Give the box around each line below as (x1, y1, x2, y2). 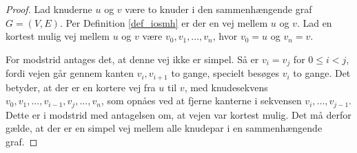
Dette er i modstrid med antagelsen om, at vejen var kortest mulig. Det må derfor (6, 107, 351, 121)
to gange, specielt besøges (171, 66, 279, 80)
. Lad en (296, 15, 332, 30)
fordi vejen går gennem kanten (6, 66, 134, 80)
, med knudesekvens (184, 80, 268, 94)
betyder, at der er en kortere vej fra (6, 80, 156, 94)
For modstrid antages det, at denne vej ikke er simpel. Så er (6, 51, 259, 66)
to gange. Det (293, 66, 351, 80)
